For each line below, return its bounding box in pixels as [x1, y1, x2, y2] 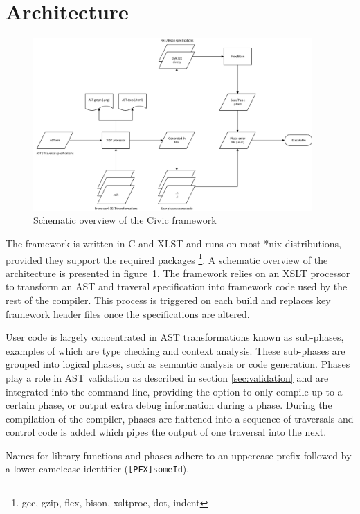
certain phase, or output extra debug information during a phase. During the [6, 398, 332, 412]
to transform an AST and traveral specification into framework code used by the [6, 279, 348, 294]
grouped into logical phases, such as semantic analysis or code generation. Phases [6, 357, 350, 371]
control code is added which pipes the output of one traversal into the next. [6, 425, 327, 439]
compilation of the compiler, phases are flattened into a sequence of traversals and [6, 411, 354, 425]
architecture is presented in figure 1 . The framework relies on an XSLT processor [6, 265, 350, 280]
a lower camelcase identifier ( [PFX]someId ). [6, 461, 190, 476]
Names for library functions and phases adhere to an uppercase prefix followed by [6, 447, 352, 462]
